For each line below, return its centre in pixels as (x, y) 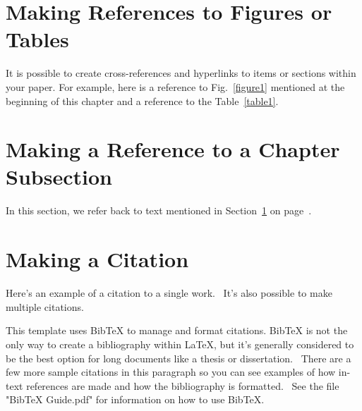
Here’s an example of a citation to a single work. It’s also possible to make (169, 293)
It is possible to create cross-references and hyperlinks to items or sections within (181, 73)
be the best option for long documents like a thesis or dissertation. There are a (179, 358)
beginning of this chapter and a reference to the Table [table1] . (142, 100)
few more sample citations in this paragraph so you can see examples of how (171, 372)
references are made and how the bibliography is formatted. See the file (183, 385)
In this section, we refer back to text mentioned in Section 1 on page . (159, 210)
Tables (37, 39)
